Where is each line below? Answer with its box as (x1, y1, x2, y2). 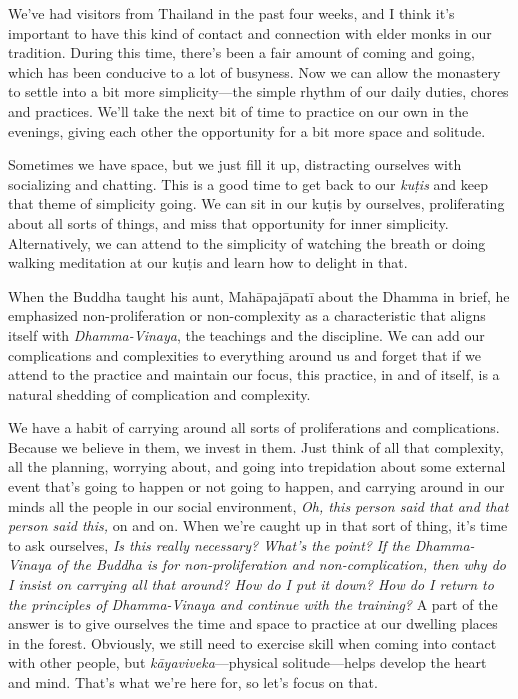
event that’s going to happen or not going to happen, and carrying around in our (8, 476, 505, 497)
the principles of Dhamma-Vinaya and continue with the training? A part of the (8, 593, 498, 614)
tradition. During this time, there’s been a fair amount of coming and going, (8, 42, 475, 63)
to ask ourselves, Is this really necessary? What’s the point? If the (8, 534, 410, 555)
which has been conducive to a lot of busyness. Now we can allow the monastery (8, 61, 501, 82)
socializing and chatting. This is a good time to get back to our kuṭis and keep (8, 173, 489, 194)
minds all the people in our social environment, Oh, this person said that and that (8, 495, 509, 516)
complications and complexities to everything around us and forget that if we (8, 344, 481, 365)
